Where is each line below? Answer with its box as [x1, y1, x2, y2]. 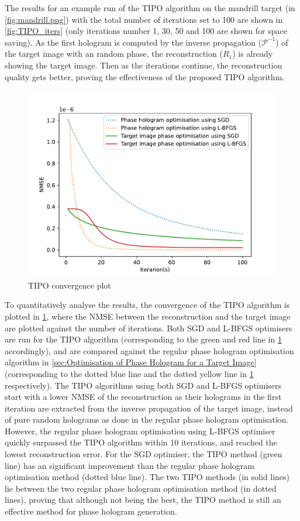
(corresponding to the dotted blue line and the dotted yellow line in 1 [5, 367, 254, 379]
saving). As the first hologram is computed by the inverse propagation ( [5, 36, 262, 48]
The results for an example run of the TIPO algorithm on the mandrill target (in [5, 2, 295, 13]
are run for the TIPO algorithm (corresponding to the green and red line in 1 [5, 333, 282, 345]
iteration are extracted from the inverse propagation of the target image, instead [5, 402, 293, 414]
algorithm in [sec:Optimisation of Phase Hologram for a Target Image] [5, 356, 257, 368]
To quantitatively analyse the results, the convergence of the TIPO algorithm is [5, 299, 290, 311]
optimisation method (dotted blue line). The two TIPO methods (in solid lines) [5, 471, 290, 483]
